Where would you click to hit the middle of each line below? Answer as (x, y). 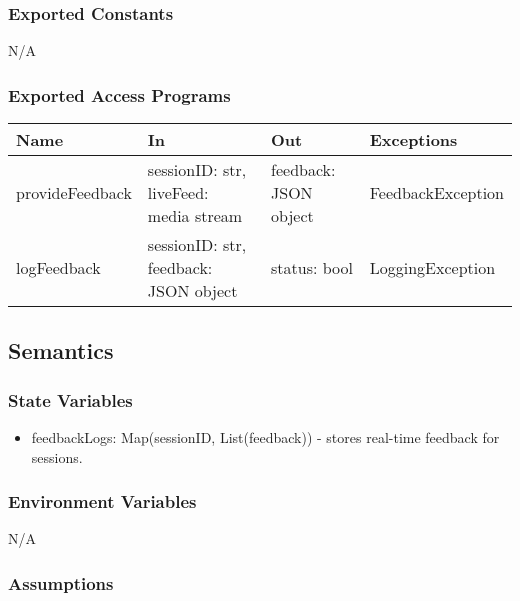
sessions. (57, 456)
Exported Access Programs (119, 94)
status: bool (312, 268)
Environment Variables (102, 501)
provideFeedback (74, 193)
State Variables (70, 399)
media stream (195, 216)
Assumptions (61, 582)
